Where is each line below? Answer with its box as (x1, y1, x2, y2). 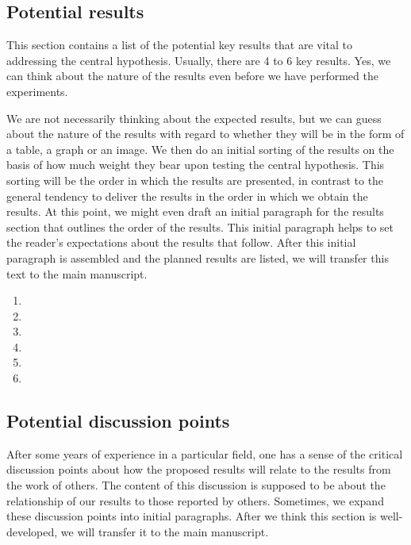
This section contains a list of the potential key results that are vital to (6, 36, 353, 53)
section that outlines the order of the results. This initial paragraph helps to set (6, 218, 394, 235)
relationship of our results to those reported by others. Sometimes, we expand (6, 492, 384, 509)
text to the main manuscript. (6, 265, 148, 282)
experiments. (6, 83, 68, 99)
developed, (6, 523, 58, 539)
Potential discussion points (6, 409, 230, 433)
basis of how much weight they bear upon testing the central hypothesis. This (6, 156, 385, 173)
